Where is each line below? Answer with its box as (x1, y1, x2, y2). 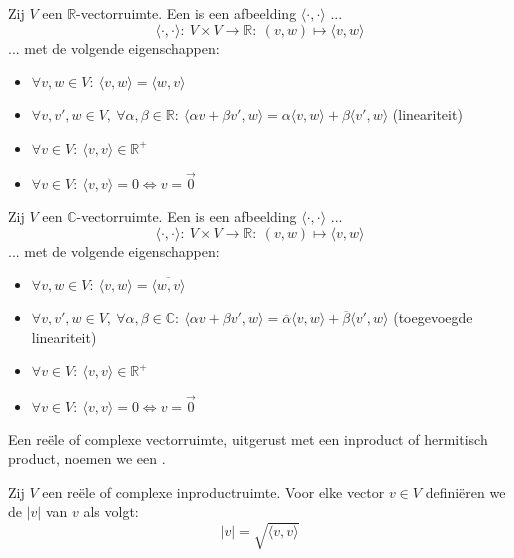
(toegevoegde (393, 307, 473, 328)
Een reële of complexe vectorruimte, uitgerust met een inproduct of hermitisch (8, 428, 488, 449)
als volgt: (83, 501, 139, 522)
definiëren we (425, 481, 506, 502)
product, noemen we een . (8, 448, 166, 469)
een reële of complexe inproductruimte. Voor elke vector (42, 481, 385, 502)
